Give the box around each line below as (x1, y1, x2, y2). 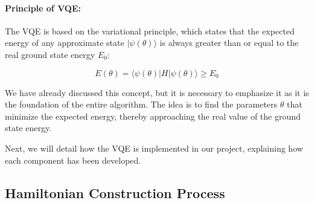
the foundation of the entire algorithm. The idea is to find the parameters (5, 98, 278, 111)
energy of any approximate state (5, 36, 124, 49)
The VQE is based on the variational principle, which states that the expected (5, 24, 295, 37)
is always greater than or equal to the (159, 36, 299, 49)
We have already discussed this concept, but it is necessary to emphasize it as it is (5, 86, 309, 98)
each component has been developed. (5, 153, 141, 166)
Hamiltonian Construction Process (5, 183, 225, 202)
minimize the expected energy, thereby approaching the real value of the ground (5, 109, 301, 122)
